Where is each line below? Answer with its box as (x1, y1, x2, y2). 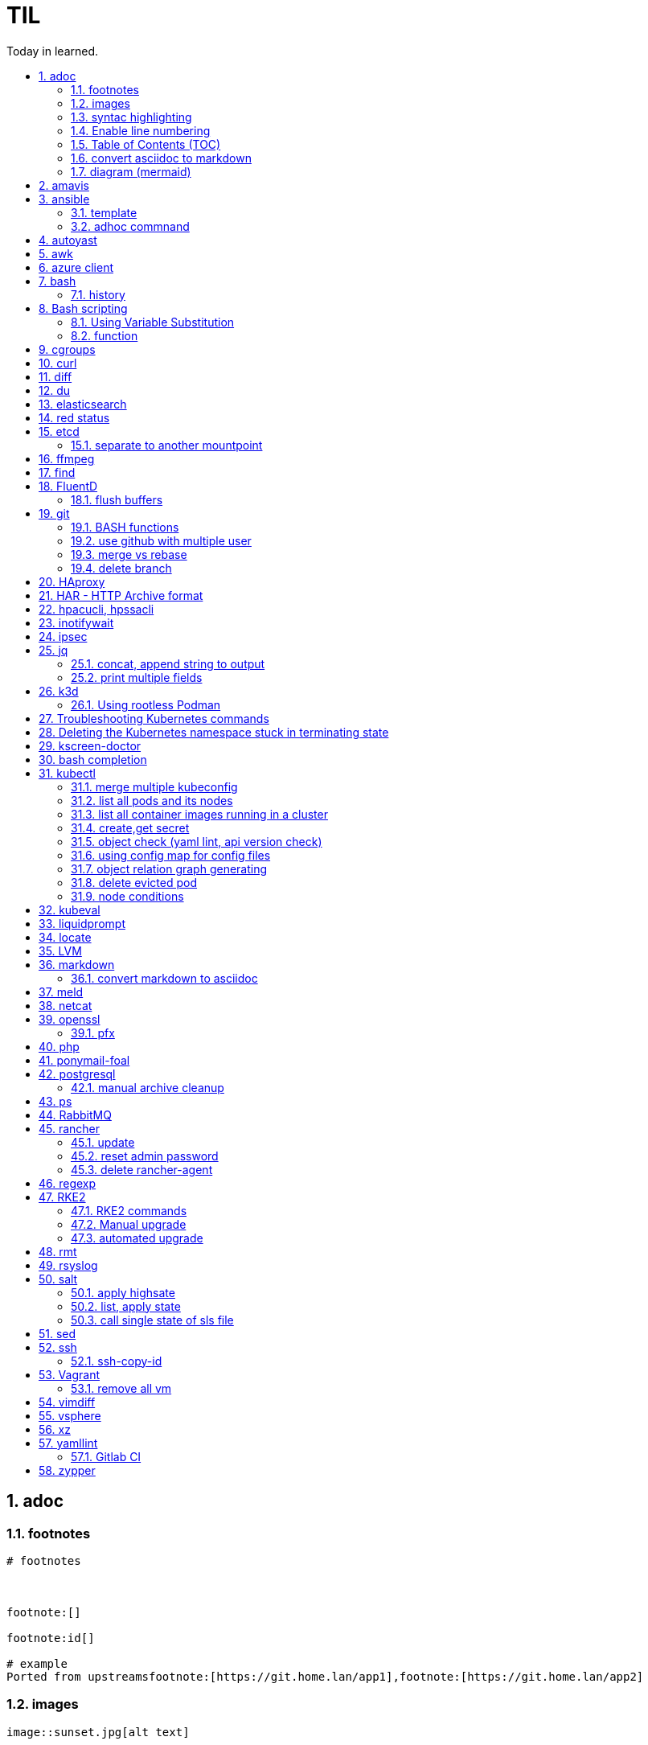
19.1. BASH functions (71, 519, 179, 534)
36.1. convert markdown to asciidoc (71, 971, 258, 985)
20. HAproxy (39, 574, 105, 589)
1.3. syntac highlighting (71, 109, 192, 124)
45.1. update (71, 1135, 135, 1149)
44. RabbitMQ (39, 1107, 112, 1122)
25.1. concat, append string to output (71, 656, 265, 671)
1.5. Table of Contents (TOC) (71, 137, 221, 151)
